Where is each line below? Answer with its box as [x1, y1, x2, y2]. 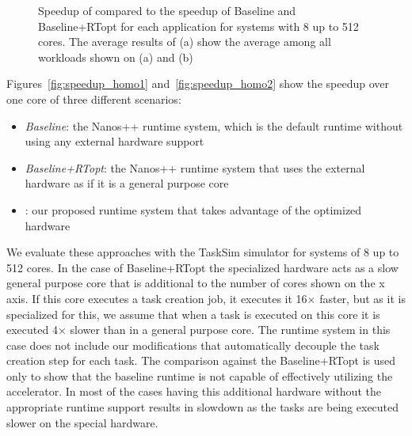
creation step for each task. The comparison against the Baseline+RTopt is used [6, 352, 396, 369]
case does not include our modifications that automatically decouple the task [6, 336, 380, 353]
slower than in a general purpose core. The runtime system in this [70, 321, 391, 338]
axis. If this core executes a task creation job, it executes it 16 [6, 290, 307, 306]
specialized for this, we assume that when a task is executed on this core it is [6, 305, 380, 322]
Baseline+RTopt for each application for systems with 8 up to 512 [38, 17, 359, 34]
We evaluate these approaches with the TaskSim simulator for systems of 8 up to [6, 244, 399, 260]
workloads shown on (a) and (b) [38, 48, 193, 65]
